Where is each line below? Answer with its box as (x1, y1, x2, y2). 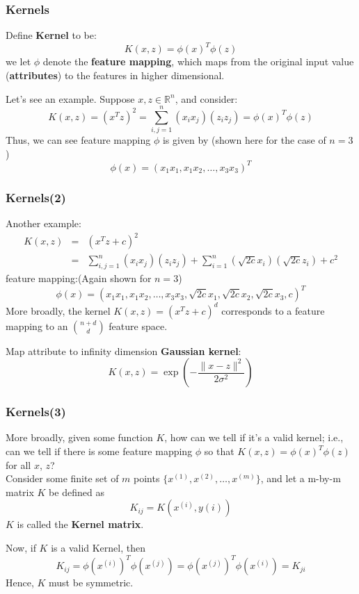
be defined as (49, 484, 104, 499)
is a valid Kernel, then (51, 541, 146, 555)
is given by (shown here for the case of (162, 133, 326, 147)
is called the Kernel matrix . (17, 517, 144, 531)
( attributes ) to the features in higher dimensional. (6, 67, 225, 82)
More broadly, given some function (6, 430, 153, 445)
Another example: (6, 216, 81, 231)
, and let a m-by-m (260, 471, 341, 486)
